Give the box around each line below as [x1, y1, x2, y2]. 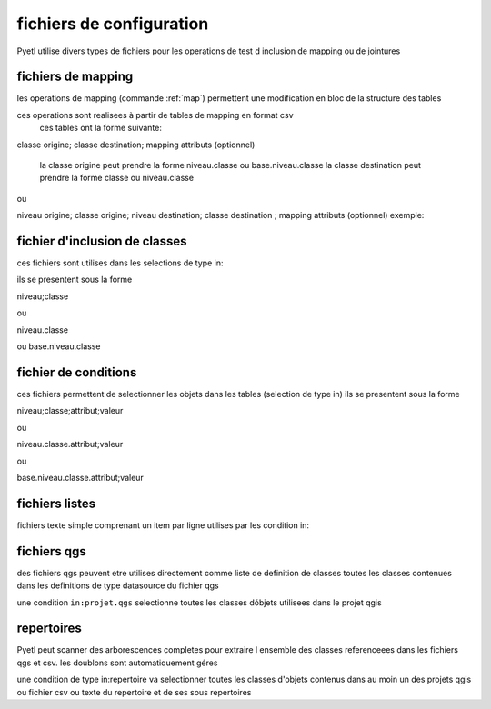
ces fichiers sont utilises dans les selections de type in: [16, 257, 224, 268]
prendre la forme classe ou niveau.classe [39, 173, 195, 184]
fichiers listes [16, 495, 96, 511]
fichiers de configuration [16, 14, 209, 34]
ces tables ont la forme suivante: [39, 123, 163, 134]
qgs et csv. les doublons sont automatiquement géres [16, 657, 218, 668]
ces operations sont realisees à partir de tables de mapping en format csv [16, 109, 295, 120]
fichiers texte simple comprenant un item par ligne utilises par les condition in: [16, 519, 309, 531]
